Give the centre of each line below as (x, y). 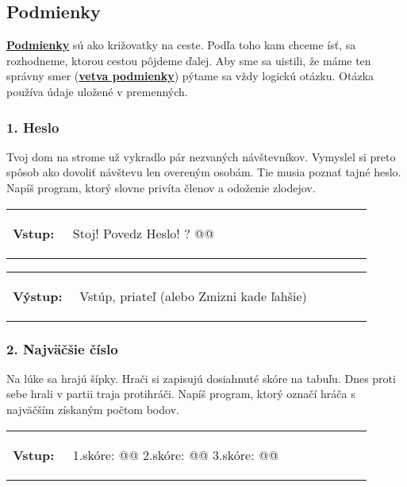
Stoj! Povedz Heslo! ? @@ (143, 233)
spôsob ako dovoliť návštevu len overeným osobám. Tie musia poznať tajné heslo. (204, 172)
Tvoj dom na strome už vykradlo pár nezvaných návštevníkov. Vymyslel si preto (201, 156)
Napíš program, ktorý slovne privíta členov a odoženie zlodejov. (161, 187)
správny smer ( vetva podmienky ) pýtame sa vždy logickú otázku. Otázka (190, 76)
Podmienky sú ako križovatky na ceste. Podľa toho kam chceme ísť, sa (181, 45)
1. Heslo (33, 127)
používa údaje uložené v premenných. (97, 91)
